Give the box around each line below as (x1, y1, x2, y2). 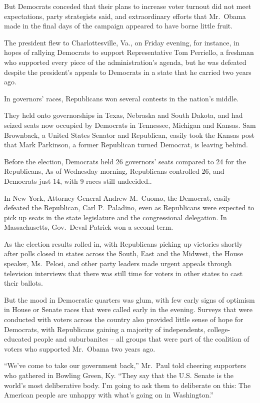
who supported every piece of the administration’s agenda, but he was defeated (4, 56, 246, 67)
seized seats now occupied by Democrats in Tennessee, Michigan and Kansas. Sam (4, 119, 256, 130)
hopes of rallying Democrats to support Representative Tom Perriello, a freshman (4, 47, 254, 57)
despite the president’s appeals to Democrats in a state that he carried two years (4, 66, 251, 77)
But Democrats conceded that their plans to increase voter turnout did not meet (4, 1, 251, 11)
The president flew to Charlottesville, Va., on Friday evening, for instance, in (4, 37, 239, 47)
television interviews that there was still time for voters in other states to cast (4, 268, 243, 278)
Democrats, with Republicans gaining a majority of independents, (4, 324, 205, 334)
